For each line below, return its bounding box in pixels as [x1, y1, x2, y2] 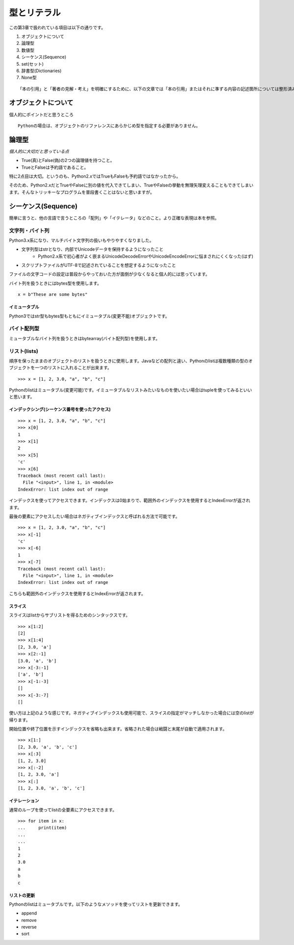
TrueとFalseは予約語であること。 [21, 164, 89, 170]
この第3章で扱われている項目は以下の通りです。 [9, 25, 106, 30]
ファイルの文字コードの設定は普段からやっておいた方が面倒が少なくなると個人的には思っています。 [9, 271, 210, 277]
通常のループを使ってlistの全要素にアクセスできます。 [9, 807, 117, 813]
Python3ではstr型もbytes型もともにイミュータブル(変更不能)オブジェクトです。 [9, 313, 170, 319]
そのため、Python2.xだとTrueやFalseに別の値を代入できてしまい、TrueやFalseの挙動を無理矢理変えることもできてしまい [9, 182, 254, 188]
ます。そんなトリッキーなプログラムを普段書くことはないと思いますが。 [9, 189, 154, 195]
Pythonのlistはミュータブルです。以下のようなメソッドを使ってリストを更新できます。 [9, 901, 183, 907]
